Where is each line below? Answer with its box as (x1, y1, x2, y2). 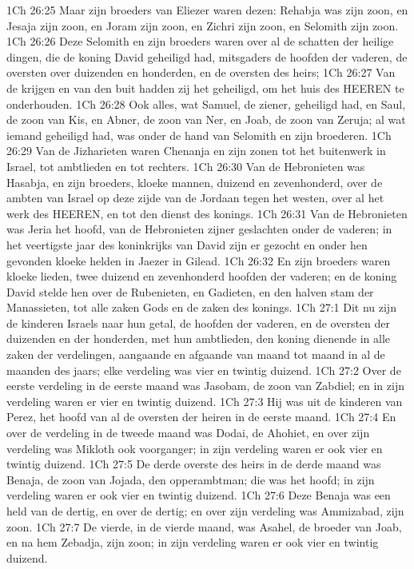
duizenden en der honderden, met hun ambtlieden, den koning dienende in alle (6, 330, 391, 347)
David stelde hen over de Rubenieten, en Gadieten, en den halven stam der (6, 283, 374, 300)
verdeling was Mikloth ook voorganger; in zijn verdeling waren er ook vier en (6, 440, 383, 456)
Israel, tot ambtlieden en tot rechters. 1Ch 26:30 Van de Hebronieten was (6, 157, 365, 174)
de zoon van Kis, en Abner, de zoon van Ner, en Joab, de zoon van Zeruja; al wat (6, 111, 406, 128)
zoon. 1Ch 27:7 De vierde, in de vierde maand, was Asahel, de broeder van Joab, (6, 518, 402, 535)
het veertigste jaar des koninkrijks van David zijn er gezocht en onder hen (6, 236, 368, 253)
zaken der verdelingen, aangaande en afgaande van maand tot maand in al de (6, 346, 385, 363)
